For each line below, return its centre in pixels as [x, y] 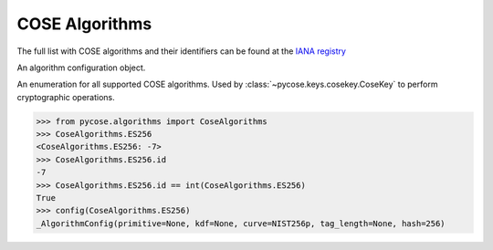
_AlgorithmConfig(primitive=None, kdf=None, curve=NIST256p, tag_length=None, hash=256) [241, 223]
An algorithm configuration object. [81, 68]
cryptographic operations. [66, 97]
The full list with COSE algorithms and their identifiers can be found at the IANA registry [182, 51]
